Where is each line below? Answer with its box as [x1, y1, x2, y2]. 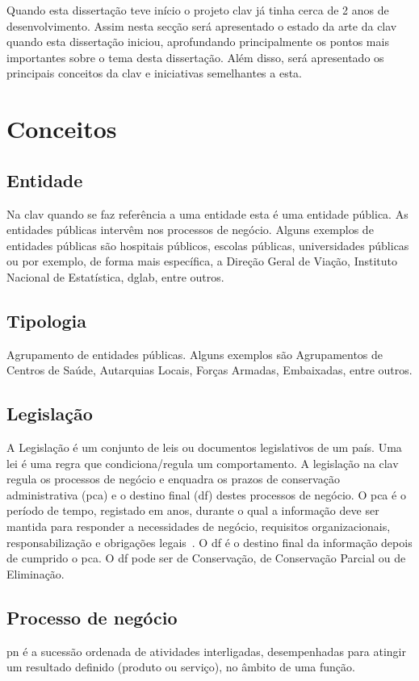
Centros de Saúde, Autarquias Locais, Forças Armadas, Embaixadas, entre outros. [6, 361, 413, 378]
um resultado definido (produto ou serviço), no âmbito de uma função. [6, 658, 355, 675]
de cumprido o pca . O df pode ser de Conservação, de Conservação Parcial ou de [6, 549, 406, 566]
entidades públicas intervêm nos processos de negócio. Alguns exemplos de [6, 221, 374, 238]
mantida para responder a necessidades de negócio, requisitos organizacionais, [6, 518, 391, 535]
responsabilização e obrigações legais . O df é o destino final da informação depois [6, 533, 413, 550]
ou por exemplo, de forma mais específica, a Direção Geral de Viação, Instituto [6, 253, 398, 269]
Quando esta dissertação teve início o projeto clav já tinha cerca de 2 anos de [6, 2, 389, 18]
